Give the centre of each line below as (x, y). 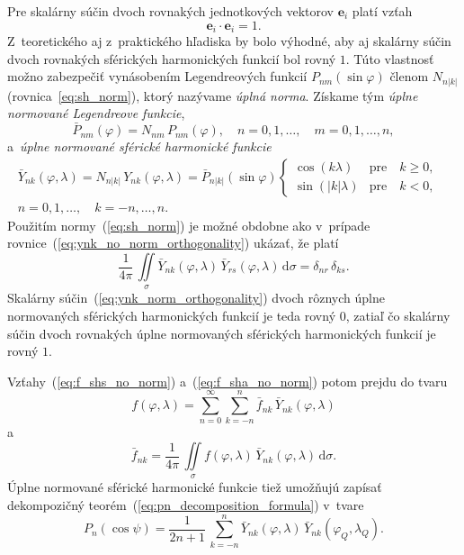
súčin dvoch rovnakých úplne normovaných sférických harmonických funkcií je (222, 333)
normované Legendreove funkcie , (96, 113)
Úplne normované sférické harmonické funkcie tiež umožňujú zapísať (195, 487)
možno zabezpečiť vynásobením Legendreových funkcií (157, 76)
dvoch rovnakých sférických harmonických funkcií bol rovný (172, 58)
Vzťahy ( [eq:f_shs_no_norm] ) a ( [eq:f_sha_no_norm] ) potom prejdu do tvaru (228, 381)
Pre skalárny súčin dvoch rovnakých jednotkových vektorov (170, 11)
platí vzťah (382, 11)
